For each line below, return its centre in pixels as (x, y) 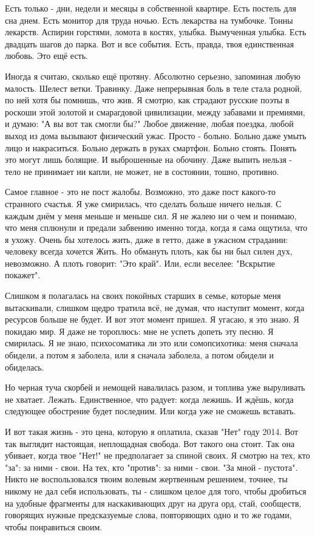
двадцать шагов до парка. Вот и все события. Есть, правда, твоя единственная (150, 43)
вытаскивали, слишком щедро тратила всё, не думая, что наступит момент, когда (155, 307)
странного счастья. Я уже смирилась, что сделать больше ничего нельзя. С (143, 203)
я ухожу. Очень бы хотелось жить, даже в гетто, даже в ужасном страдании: (147, 239)
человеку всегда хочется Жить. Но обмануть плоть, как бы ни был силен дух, (149, 251)
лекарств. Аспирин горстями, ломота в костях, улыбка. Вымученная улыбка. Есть (156, 32)
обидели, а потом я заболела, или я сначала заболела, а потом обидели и (140, 355)
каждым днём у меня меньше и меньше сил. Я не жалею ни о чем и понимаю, (151, 215)
